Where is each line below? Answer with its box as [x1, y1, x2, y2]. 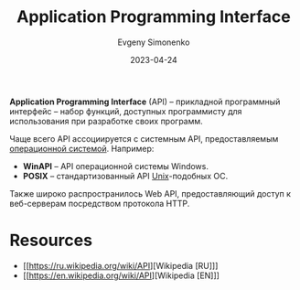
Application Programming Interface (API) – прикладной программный [9, 96, 281, 107]
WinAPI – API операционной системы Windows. [22, 160, 209, 171]
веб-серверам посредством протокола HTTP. [9, 198, 190, 209]
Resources [9, 231, 93, 251]
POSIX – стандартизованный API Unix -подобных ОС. [22, 170, 229, 181]
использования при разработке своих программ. [9, 115, 203, 126]
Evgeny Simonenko [117, 37, 190, 48]
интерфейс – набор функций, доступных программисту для [9, 105, 242, 116]
